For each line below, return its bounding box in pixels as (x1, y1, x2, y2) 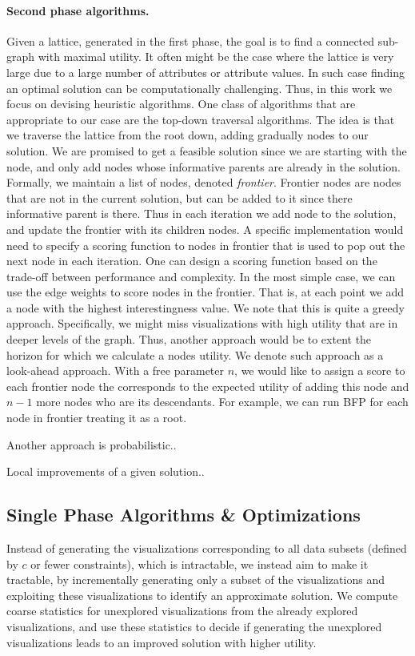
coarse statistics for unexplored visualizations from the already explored (6, 602, 358, 619)
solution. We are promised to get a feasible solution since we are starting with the (6, 142, 407, 159)
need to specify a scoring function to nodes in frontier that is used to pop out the (6, 236, 405, 253)
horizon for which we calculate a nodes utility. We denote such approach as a (6, 346, 384, 363)
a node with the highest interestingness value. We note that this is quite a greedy (6, 299, 405, 316)
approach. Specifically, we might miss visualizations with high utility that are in (6, 315, 398, 332)
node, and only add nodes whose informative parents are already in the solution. (6, 158, 401, 175)
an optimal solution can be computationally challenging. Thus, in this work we (6, 79, 393, 96)
